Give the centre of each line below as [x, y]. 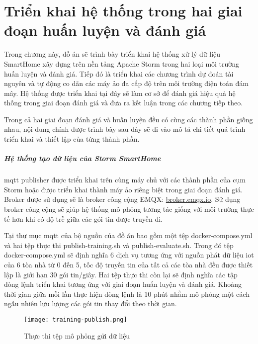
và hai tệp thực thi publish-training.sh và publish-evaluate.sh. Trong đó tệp [119, 245]
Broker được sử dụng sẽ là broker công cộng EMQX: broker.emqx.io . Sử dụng [122, 199]
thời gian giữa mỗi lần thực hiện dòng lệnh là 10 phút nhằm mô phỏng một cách [127, 294]
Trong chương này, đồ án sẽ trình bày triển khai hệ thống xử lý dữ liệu [112, 54]
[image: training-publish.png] [76, 319]
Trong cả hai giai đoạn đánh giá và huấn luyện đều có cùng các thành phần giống [129, 119]
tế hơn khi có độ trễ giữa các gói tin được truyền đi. [83, 218]
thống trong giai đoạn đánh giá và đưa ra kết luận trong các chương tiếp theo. [124, 103]
